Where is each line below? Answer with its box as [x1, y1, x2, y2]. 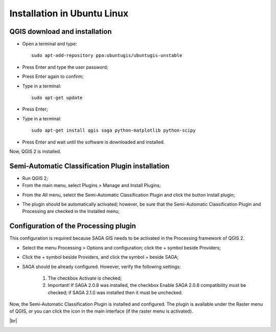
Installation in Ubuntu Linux [9, 8, 129, 19]
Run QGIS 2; [22, 175, 49, 181]
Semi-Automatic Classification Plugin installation [9, 161, 170, 170]
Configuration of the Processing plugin [9, 222, 136, 231]
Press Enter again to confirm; [22, 73, 84, 79]
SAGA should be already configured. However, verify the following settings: [22, 263, 181, 269]
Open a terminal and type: [22, 41, 77, 47]
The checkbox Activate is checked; [48, 275, 122, 281]
